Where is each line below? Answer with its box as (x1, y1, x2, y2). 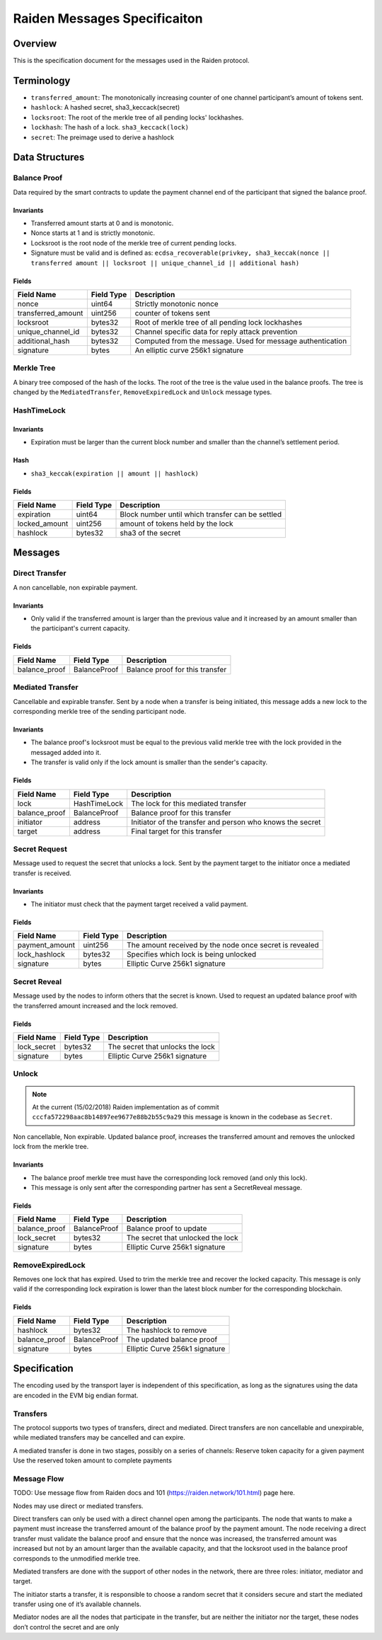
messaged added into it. (30, 748, 102, 756)
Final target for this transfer (131, 826, 222, 836)
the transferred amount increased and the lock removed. (13, 1001, 178, 1010)
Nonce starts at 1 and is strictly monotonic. (30, 229, 156, 237)
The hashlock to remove (126, 1325, 207, 1335)
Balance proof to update (126, 1224, 207, 1234)
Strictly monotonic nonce (134, 299, 219, 309)
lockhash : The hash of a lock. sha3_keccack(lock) (30, 123, 190, 132)
